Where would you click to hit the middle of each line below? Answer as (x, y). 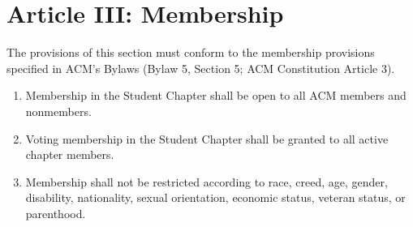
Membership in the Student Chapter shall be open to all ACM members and (216, 95)
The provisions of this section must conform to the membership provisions (191, 52)
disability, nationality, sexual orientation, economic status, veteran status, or (215, 197)
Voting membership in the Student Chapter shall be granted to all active (207, 138)
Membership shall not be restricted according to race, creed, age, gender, (206, 181)
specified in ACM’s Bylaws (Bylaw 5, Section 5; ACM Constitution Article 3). (201, 68)
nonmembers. (58, 111)
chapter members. (70, 154)
